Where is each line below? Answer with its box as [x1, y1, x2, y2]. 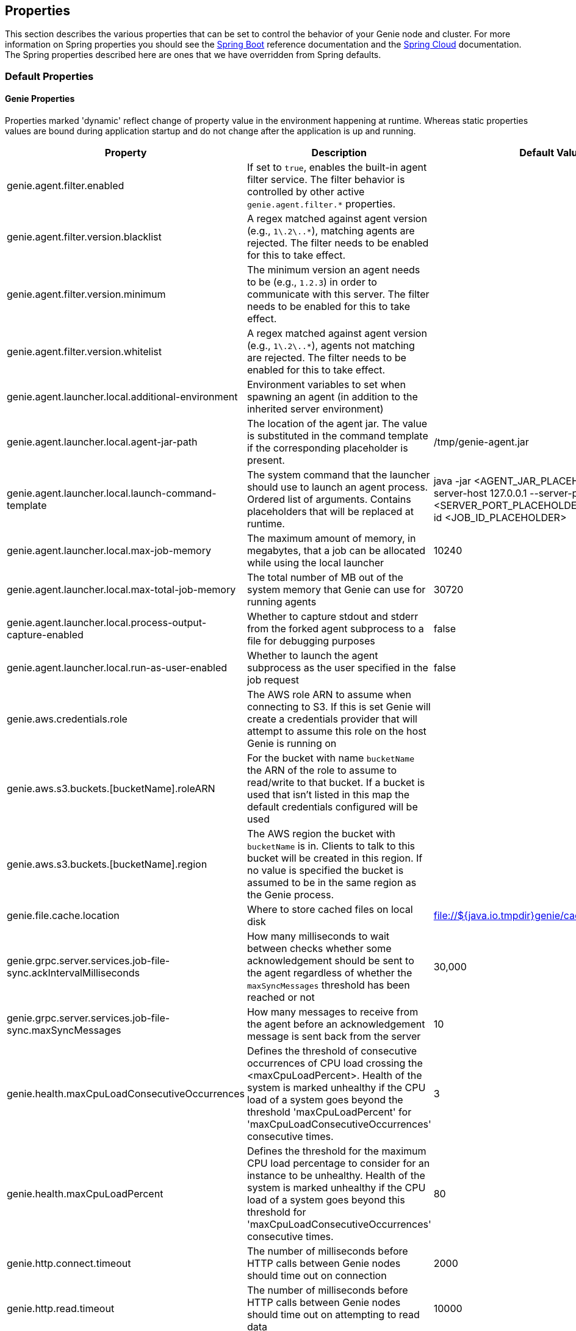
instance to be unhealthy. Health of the [247, 1169, 425, 1182]
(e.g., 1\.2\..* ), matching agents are [247, 225, 415, 237]
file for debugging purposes [247, 635, 375, 647]
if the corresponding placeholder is [247, 442, 408, 455]
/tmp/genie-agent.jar [433, 436, 529, 449]
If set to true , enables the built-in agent [247, 161, 427, 174]
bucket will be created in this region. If [247, 852, 423, 865]
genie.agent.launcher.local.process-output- [7, 616, 207, 629]
